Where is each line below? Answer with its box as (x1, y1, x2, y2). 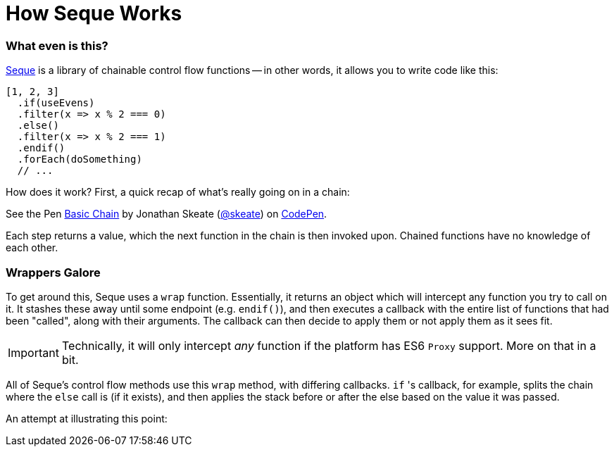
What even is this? (6, 38, 108, 53)
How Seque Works (6, 1, 182, 25)
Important (8, 345, 59, 360)
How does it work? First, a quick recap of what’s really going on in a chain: (6, 186, 350, 199)
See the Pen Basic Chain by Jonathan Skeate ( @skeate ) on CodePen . (6, 208, 327, 220)
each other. (6, 241, 58, 254)
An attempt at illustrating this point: (6, 412, 168, 425)
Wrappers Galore (6, 265, 101, 280)
